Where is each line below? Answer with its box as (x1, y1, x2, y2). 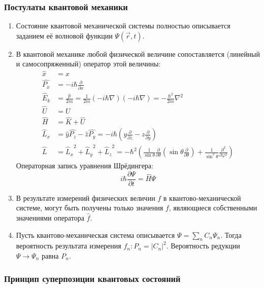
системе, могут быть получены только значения (16, 202, 163, 213)
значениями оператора (16, 212, 84, 223)
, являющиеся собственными (169, 202, 257, 213)
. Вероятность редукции (166, 240, 240, 251)
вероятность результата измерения (16, 240, 121, 251)
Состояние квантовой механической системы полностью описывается (16, 20, 230, 31)
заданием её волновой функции (16, 30, 113, 41)
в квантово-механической (163, 192, 241, 203)
